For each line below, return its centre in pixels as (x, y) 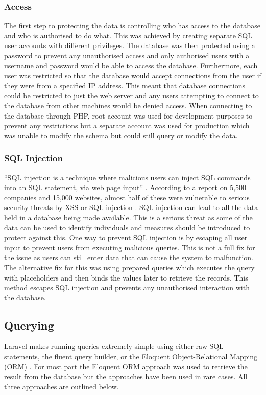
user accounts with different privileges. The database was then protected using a (130, 45)
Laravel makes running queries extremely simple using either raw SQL (114, 346)
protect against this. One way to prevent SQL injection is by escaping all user (126, 237)
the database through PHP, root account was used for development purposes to (128, 115)
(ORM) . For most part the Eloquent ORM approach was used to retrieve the (126, 366)
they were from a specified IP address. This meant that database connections (125, 85)
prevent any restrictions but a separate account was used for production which (127, 125)
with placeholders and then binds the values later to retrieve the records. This (126, 277)
